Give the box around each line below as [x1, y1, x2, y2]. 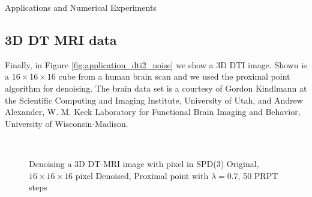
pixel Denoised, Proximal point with [75, 169, 209, 181]
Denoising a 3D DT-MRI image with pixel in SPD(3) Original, [29, 157, 259, 169]
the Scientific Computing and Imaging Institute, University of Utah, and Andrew [5, 93, 303, 106]
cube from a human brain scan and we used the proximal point [58, 70, 290, 83]
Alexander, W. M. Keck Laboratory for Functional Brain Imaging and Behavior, [5, 105, 301, 118]
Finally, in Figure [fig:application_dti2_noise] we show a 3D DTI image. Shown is [5, 58, 307, 71]
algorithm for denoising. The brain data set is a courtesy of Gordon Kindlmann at [5, 81, 307, 94]
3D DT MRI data [5, 30, 117, 49]
